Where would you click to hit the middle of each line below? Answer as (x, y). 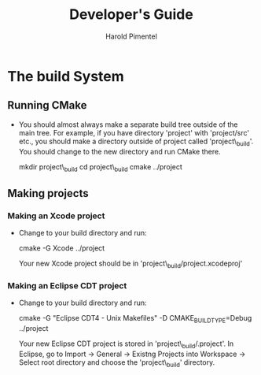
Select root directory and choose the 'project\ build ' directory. (117, 363)
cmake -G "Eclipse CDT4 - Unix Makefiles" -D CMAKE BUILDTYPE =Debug (135, 319)
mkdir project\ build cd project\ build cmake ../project (100, 167)
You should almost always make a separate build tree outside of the (128, 124)
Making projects (48, 193)
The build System (66, 76)
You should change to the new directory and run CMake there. (119, 151)
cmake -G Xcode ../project (62, 248)
